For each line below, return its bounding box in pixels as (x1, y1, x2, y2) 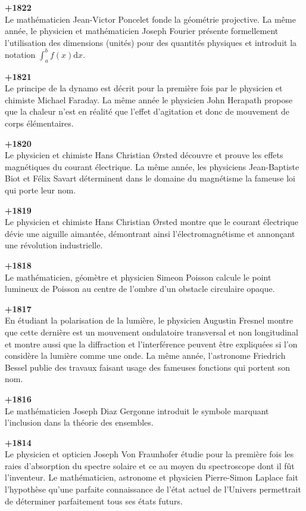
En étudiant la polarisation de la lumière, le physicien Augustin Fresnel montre (5, 314, 293, 327)
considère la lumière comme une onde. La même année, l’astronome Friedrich (5, 349, 286, 362)
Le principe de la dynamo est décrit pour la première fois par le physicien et (5, 82, 283, 94)
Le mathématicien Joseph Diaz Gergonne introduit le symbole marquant (5, 404, 269, 417)
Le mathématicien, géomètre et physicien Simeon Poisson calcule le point (5, 270, 271, 283)
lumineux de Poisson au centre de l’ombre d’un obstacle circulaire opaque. (5, 282, 275, 295)
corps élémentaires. (5, 117, 74, 130)
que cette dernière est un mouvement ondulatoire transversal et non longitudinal (5, 325, 298, 338)
